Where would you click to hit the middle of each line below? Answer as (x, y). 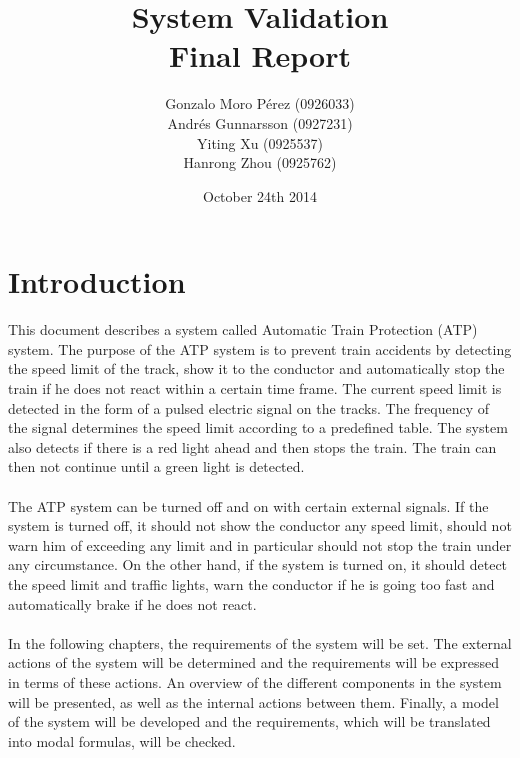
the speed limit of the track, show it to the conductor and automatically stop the (256, 368)
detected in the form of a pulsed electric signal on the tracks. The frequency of (249, 407)
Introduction (97, 281)
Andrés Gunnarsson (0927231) (260, 122)
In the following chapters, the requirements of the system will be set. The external (260, 642)
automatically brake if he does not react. (132, 603)
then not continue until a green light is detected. (156, 466)
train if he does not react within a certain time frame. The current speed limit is (255, 388)
